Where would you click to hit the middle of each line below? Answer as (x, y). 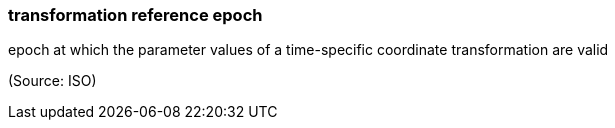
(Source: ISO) (52, 81)
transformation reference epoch (135, 15)
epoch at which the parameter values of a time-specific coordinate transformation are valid (308, 50)
